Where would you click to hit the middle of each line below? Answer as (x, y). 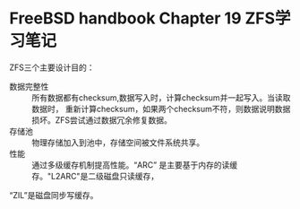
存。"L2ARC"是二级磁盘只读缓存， (95, 176)
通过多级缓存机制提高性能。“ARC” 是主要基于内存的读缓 (135, 165)
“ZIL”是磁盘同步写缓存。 (54, 195)
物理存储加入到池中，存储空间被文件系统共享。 (118, 142)
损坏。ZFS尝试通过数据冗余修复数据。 (102, 120)
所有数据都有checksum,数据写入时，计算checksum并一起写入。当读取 (161, 97)
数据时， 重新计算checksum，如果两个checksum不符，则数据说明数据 (161, 109)
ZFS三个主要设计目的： (52, 67)
